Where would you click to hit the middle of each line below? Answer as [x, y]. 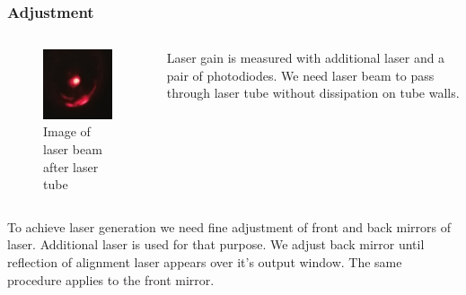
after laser [71, 166]
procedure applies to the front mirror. [111, 279]
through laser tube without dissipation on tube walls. [313, 93]
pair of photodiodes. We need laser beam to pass [300, 75]
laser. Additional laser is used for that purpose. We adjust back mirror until [216, 244]
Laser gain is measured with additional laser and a [306, 58]
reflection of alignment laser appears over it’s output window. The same [205, 262]
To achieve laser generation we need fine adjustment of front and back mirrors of [229, 226]
